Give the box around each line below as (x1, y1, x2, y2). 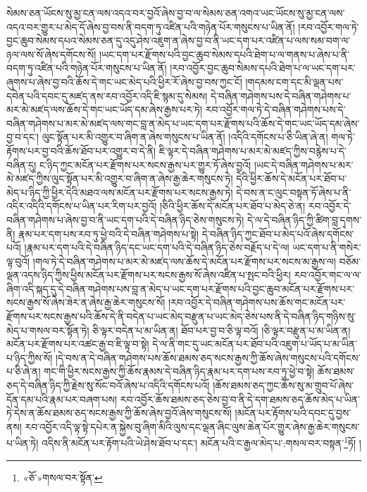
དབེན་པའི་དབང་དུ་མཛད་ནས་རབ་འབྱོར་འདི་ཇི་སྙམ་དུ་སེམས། (6, 88, 208, 103)
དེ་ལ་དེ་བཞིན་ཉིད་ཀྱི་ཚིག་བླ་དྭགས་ (247, 212, 361, 227)
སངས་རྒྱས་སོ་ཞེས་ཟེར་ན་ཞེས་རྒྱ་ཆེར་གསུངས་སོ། (6, 295, 166, 310)
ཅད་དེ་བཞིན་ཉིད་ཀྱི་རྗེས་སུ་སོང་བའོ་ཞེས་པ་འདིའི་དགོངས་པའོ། (6, 378, 210, 393)
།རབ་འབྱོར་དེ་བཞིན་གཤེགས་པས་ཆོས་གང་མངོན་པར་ (168, 295, 346, 310)
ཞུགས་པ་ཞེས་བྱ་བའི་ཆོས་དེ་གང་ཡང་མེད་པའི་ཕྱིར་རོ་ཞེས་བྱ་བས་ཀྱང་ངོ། (6, 74, 242, 89)
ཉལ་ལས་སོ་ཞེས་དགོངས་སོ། (6, 46, 97, 61)
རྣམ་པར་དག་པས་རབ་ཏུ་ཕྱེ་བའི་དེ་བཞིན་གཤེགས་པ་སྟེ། (18, 226, 199, 241)
